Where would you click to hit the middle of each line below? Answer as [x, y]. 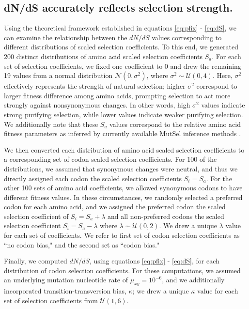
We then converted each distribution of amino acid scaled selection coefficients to [124, 149]
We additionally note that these [51, 124]
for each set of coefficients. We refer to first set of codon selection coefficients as [122, 235]
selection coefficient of [36, 216]
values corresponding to [187, 37]
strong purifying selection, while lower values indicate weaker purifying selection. [124, 114]
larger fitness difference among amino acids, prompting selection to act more [117, 95]
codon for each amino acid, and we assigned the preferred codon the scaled [115, 207]
